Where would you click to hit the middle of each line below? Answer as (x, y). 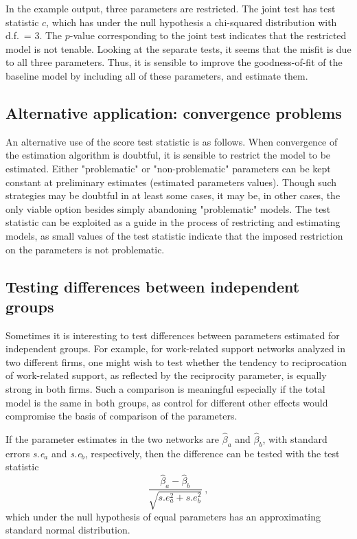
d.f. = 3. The (34, 35)
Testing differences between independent (153, 286)
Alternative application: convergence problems (174, 112)
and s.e (66, 453)
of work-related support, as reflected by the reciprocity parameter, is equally (166, 375)
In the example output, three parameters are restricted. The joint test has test (171, 8)
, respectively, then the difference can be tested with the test (212, 453)
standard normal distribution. (68, 530)
